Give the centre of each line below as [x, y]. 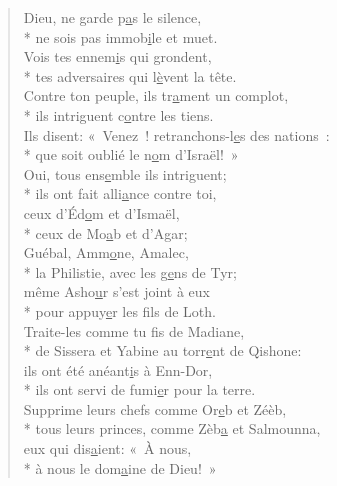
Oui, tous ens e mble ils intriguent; [125, 173]
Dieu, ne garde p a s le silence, [112, 17]
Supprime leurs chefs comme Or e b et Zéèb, [155, 408]
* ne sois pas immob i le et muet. [120, 36]
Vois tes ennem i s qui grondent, [117, 56]
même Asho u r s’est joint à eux [116, 291]
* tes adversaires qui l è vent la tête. [130, 75]
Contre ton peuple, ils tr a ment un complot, [156, 95]
